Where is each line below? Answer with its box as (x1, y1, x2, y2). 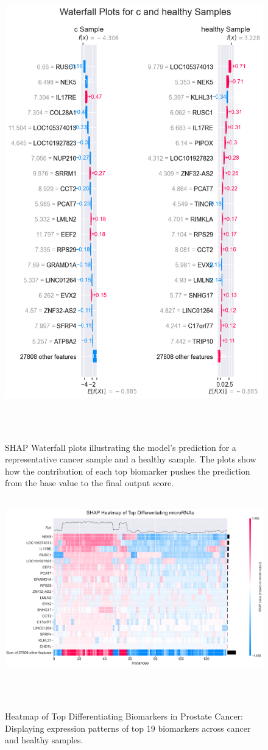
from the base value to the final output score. (5, 476, 174, 489)
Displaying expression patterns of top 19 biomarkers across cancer (5, 721, 251, 734)
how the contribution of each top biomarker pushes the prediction (5, 464, 250, 477)
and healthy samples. (5, 734, 83, 746)
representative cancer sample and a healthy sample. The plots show (5, 453, 256, 465)
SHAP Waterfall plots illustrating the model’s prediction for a (5, 440, 236, 453)
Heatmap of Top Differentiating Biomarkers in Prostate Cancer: (5, 710, 243, 723)
